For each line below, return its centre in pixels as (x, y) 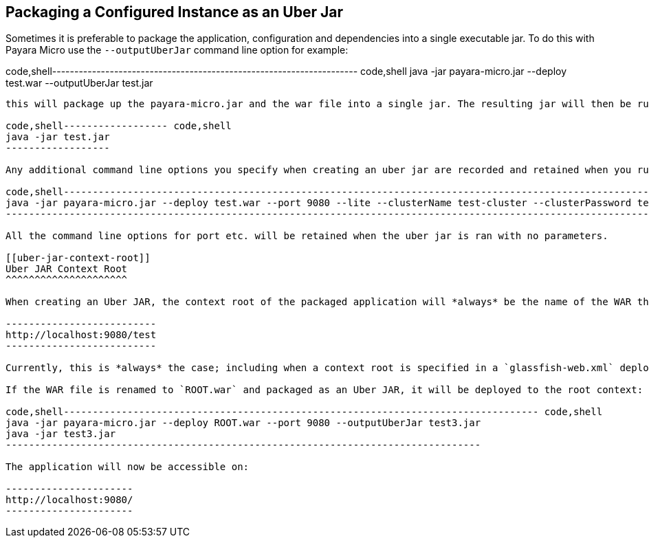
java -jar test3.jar (61, 434)
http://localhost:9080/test (81, 335)
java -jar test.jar (58, 137)
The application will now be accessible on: (128, 467)
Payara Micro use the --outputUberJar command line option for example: (177, 50)
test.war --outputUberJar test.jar (79, 83)
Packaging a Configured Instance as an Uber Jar (174, 12)
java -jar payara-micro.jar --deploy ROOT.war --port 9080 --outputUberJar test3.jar (243, 423)
